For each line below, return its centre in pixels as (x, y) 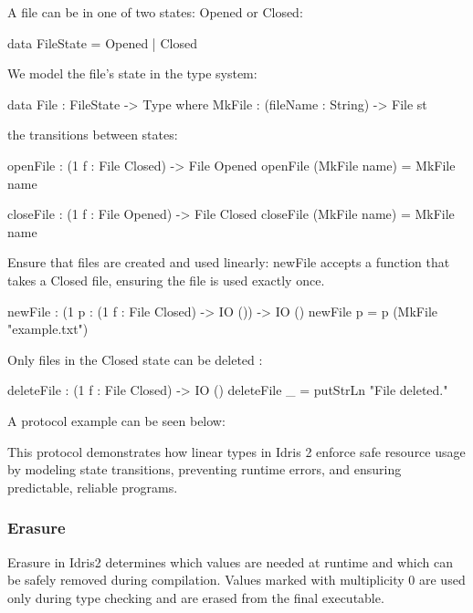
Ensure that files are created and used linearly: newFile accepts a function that (229, 262)
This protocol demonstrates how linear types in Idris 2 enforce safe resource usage (236, 451)
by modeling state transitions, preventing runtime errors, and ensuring (205, 469)
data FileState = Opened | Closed (102, 42)
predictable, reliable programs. (93, 487)
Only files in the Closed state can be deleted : (135, 359)
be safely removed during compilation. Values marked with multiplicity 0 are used (236, 580)
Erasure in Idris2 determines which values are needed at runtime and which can (230, 561)
